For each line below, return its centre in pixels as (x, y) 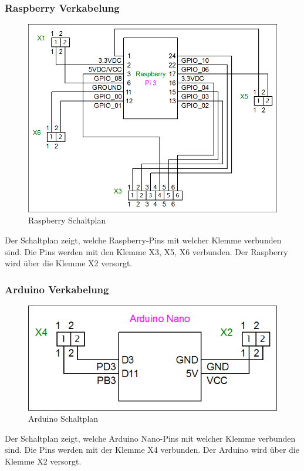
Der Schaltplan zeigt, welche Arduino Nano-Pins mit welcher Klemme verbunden (150, 438)
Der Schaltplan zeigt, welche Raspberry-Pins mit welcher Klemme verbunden (143, 240)
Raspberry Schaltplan (67, 220)
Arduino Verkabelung (57, 289)
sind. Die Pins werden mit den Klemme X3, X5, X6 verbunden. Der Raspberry (146, 251)
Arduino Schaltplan (63, 419)
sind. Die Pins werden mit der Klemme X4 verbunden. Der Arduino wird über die (152, 450)
